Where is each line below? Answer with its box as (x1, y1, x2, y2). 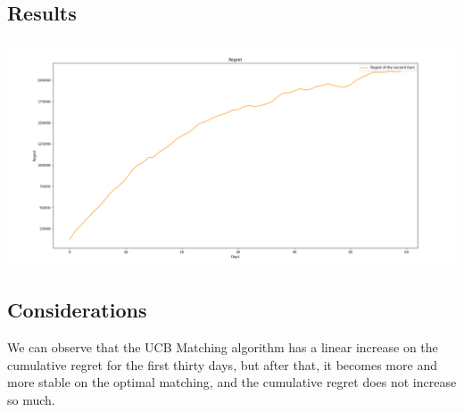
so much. (7, 390, 55, 408)
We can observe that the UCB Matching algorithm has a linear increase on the (7, 338, 438, 356)
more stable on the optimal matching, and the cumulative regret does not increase (7, 373, 457, 391)
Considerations (7, 296, 147, 324)
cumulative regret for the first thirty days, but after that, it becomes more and (7, 355, 437, 374)
